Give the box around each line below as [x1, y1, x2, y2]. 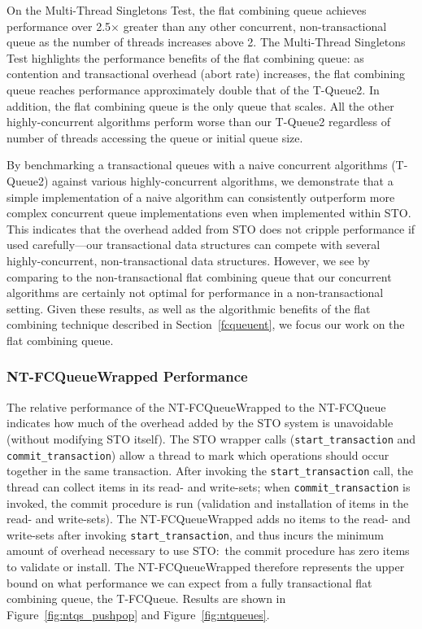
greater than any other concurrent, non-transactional [123, 17, 387, 34]
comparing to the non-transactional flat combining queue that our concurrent [7, 268, 392, 285]
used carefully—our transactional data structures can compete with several [7, 236, 381, 253]
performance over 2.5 [7, 17, 111, 34]
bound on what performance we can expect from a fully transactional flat [7, 574, 372, 591]
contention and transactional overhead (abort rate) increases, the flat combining [7, 65, 406, 82]
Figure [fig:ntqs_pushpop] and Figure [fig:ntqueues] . [7, 605, 270, 622]
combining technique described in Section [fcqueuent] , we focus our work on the [7, 316, 405, 333]
